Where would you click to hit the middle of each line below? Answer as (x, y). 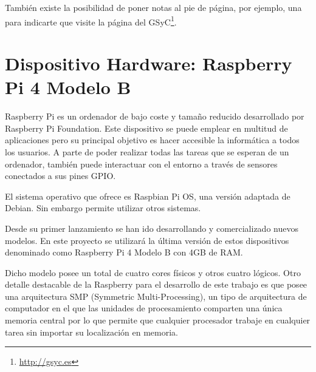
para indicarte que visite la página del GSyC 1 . (91, 21)
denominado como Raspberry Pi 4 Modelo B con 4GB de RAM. (124, 252)
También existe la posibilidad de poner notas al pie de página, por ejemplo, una (153, 7)
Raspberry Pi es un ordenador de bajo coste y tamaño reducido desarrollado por (155, 116)
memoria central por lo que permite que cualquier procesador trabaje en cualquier (158, 320)
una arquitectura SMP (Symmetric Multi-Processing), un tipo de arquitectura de (156, 296)
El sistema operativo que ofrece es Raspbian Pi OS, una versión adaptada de (148, 196)
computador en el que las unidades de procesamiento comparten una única (144, 308)
